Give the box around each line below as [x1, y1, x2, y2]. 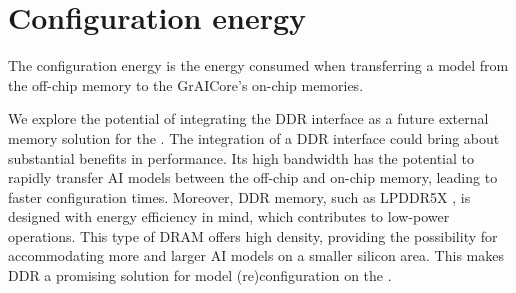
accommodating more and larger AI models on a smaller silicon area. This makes [8, 245, 504, 266]
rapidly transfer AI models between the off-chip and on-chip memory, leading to [8, 167, 498, 188]
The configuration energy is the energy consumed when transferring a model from [8, 55, 509, 76]
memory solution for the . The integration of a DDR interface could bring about [8, 127, 500, 148]
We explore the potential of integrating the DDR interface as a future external [8, 108, 489, 129]
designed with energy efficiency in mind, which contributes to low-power [8, 206, 450, 227]
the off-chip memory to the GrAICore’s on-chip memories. [8, 74, 364, 95]
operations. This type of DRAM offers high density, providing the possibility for [8, 225, 498, 246]
